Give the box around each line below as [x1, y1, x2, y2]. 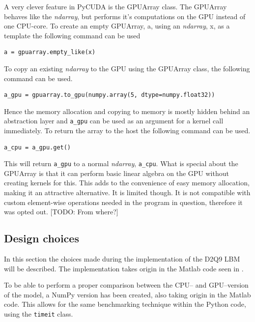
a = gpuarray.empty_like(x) [4, 49, 96, 56]
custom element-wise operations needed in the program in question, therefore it [4, 197, 243, 207]
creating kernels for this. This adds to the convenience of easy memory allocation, [4, 177, 250, 188]
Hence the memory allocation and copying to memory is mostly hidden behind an [4, 106, 250, 116]
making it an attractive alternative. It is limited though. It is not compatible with [4, 187, 251, 198]
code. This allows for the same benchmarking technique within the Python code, [4, 299, 246, 309]
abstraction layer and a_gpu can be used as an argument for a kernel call [4, 116, 224, 126]
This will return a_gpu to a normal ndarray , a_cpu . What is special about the [4, 158, 238, 169]
